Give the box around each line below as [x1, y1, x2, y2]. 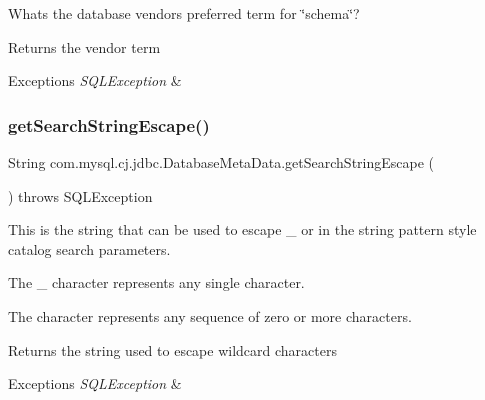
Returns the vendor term [8, 36, 161, 57]
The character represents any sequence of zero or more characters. [8, 305, 412, 326]
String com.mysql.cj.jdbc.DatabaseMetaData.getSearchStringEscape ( [8, 152, 435, 172]
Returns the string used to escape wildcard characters [8, 339, 337, 360]
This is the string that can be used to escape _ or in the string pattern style [8, 219, 477, 240]
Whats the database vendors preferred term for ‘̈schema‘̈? [8, 3, 360, 23]
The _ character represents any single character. [8, 272, 305, 293]
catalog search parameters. [8, 238, 171, 259]
